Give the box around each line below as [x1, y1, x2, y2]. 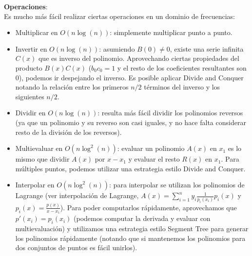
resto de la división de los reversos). [15, 127, 122, 137]
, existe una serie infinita [170, 43, 244, 54]
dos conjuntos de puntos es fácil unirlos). [15, 242, 137, 253]
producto [15, 62, 42, 73]
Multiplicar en [15, 27, 58, 37]
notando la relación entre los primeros [15, 82, 129, 92]
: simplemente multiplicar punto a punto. [110, 27, 233, 37]
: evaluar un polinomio [117, 143, 185, 153]
